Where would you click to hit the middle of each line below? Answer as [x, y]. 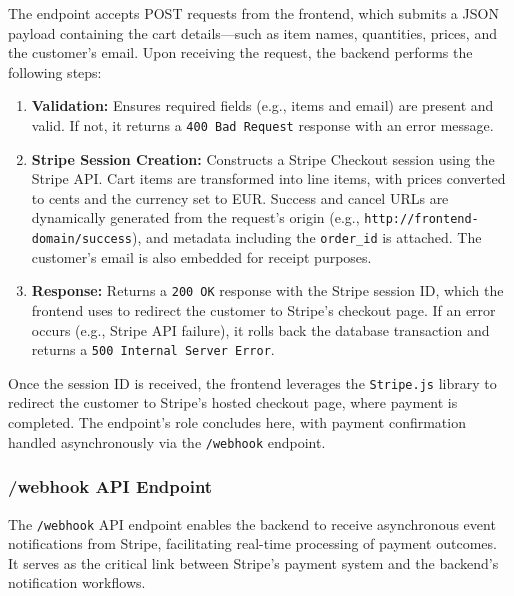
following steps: [55, 71]
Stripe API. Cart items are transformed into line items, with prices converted [268, 178]
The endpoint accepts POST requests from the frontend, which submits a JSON [253, 13]
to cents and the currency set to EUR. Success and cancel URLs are [240, 197]
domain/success [82, 239]
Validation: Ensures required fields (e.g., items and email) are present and [262, 105]
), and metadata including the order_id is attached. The [307, 237]
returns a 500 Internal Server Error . [153, 349]
